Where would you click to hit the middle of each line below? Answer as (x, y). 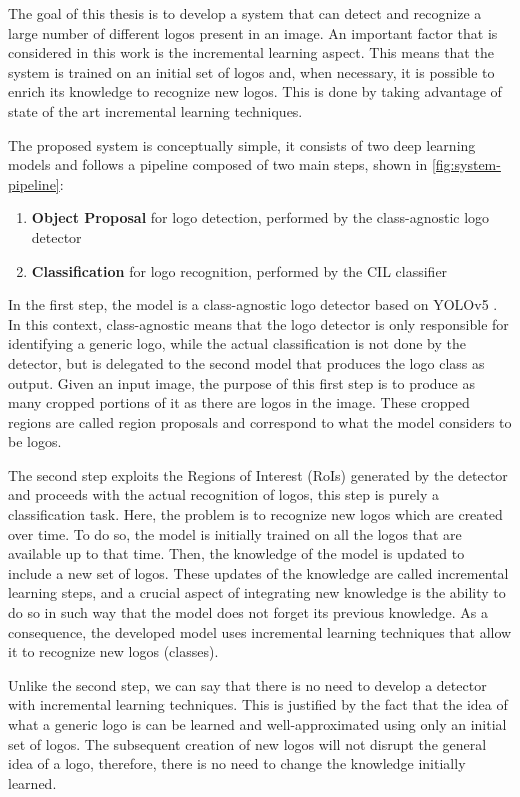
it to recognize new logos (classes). (113, 651)
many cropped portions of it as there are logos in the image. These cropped (239, 402)
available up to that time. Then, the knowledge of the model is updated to (236, 553)
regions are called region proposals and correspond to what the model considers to (260, 421)
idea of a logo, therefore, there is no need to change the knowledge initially (237, 763)
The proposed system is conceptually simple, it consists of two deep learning (242, 144)
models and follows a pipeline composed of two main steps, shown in (218, 164)
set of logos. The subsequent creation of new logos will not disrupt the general (247, 743)
